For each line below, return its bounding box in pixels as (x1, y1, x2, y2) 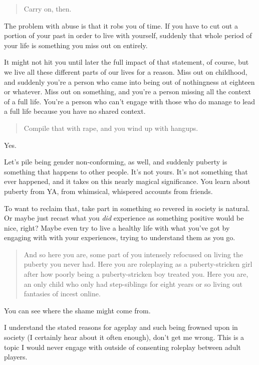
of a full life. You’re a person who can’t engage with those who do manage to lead (4, 96, 255, 106)
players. (4, 351, 28, 362)
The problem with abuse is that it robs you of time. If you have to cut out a (4, 20, 238, 31)
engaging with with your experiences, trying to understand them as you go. (4, 232, 235, 243)
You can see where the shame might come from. (4, 305, 151, 315)
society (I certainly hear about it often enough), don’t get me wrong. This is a (4, 332, 244, 342)
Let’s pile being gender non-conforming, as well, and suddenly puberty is (4, 156, 227, 167)
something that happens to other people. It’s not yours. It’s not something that (4, 166, 248, 176)
